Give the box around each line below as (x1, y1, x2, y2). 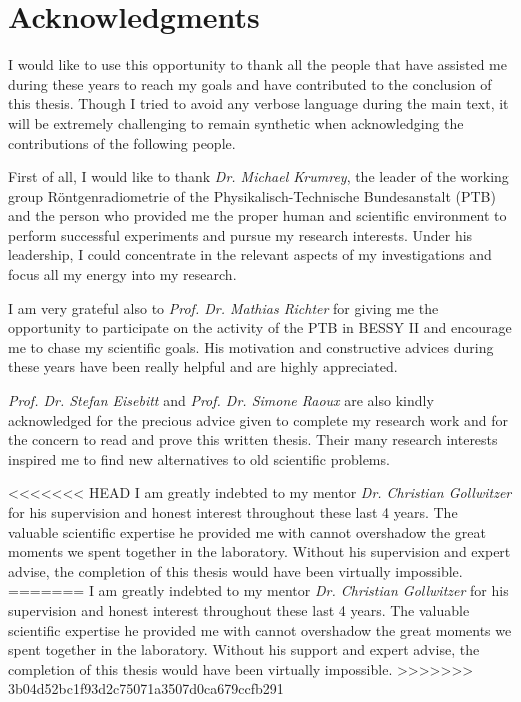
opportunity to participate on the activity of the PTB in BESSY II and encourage (8, 317, 512, 338)
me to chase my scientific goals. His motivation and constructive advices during (8, 336, 494, 357)
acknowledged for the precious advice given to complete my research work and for (8, 409, 509, 430)
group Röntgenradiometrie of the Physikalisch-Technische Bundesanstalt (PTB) (8, 185, 496, 206)
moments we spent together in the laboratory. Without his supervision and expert (8, 541, 511, 562)
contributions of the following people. (8, 132, 236, 153)
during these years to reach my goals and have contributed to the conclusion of (8, 73, 492, 94)
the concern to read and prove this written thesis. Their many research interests (8, 429, 498, 450)
